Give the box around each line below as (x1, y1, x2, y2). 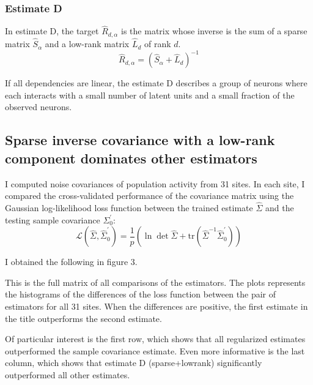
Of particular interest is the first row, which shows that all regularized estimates (5, 332, 306, 345)
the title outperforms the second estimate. (5, 312, 162, 324)
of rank (144, 37, 171, 50)
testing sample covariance (5, 213, 100, 226)
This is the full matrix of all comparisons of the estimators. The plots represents (5, 275, 306, 288)
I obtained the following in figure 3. (5, 255, 138, 268)
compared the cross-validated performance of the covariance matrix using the (5, 189, 294, 202)
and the (265, 201, 294, 214)
